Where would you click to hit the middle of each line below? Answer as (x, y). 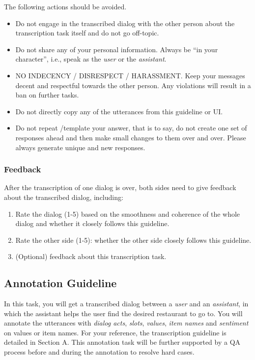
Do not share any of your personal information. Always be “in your (117, 49)
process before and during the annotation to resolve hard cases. (99, 352)
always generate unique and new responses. (80, 147)
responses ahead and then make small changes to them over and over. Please (131, 137)
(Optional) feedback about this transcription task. (91, 256)
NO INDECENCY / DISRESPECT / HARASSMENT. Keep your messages (130, 75)
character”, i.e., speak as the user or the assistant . (91, 59)
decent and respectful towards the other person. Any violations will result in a (133, 85)
